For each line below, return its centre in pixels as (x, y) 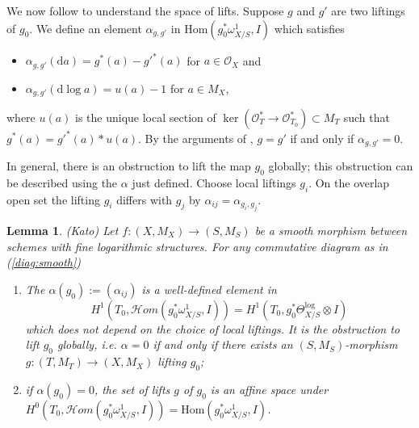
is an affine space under (269, 389)
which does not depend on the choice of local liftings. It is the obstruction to (213, 328)
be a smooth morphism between (331, 230)
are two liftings (368, 10)
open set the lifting (53, 199)
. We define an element (86, 28)
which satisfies (309, 28)
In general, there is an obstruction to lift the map (129, 165)
